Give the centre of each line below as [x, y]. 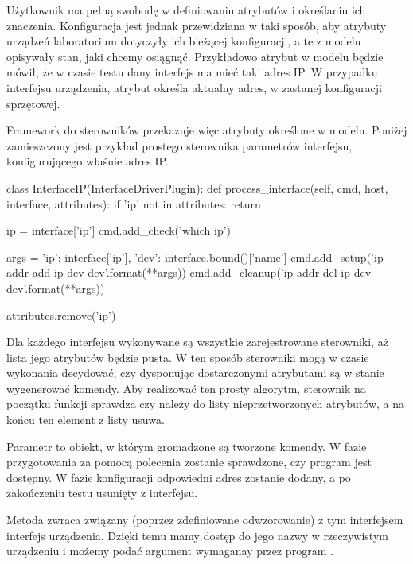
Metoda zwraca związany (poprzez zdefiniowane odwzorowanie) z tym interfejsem [205, 520]
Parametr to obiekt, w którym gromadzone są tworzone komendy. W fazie [187, 446]
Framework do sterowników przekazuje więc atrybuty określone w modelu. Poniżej [207, 130]
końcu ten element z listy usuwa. [86, 420]
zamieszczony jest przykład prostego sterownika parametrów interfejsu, [179, 145]
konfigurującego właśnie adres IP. [88, 161]
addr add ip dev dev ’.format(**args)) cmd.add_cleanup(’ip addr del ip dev [189, 272]
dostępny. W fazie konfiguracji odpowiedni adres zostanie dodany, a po [179, 477]
